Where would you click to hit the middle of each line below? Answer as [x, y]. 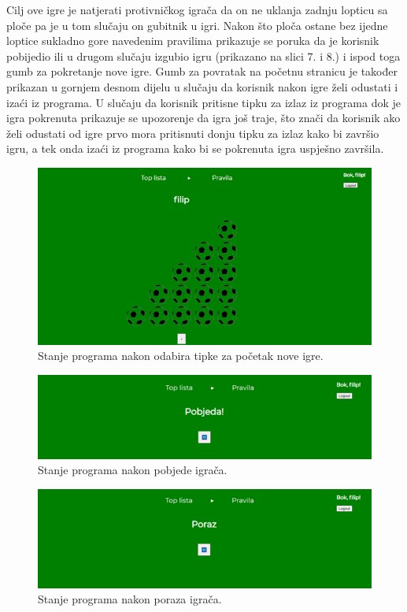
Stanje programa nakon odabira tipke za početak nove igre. [181, 356]
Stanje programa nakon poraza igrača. [130, 599]
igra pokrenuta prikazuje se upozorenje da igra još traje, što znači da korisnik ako [203, 118]
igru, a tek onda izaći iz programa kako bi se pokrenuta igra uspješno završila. [195, 148]
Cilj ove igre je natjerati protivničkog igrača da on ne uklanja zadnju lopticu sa [197, 9]
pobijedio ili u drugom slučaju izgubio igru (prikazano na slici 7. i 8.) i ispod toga [203, 56]
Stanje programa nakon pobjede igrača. [133, 470]
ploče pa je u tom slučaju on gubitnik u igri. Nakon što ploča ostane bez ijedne [197, 25]
